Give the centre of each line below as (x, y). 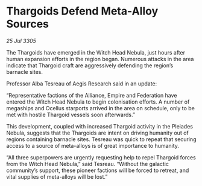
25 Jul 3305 (21, 41)
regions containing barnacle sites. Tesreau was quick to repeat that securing (101, 139)
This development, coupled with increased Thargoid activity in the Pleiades (99, 126)
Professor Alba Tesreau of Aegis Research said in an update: (82, 84)
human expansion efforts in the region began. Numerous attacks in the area (100, 59)
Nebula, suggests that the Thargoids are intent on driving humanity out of (97, 133)
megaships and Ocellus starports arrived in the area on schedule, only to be (100, 108)
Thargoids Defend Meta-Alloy (82, 11)
